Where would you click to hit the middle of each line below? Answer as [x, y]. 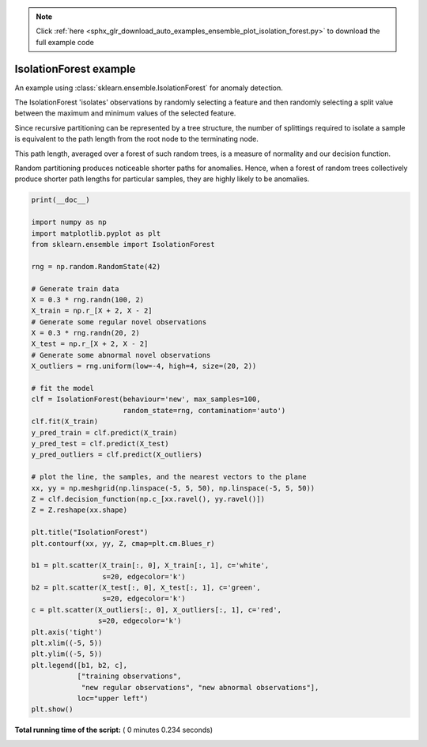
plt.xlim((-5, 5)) [67, 643]
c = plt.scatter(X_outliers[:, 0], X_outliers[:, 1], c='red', [157, 610]
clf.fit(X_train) [65, 422]
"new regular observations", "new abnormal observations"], [200, 687]
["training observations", [129, 676]
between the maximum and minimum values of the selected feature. [125, 113]
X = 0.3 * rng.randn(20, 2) [85, 333]
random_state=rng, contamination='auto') [204, 410]
